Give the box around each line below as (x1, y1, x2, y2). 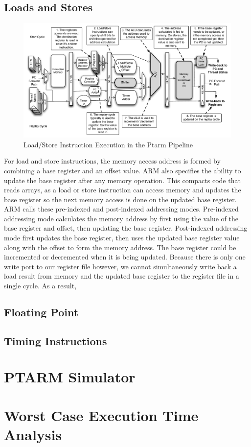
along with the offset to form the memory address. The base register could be (4, 242, 236, 252)
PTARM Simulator (4, 367, 136, 387)
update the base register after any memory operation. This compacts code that (4, 175, 241, 185)
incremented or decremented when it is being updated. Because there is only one (4, 252, 246, 262)
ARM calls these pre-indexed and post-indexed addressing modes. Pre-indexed (4, 204, 239, 214)
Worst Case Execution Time (4, 405, 199, 425)
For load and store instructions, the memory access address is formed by (4, 156, 221, 166)
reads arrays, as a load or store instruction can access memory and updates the (4, 185, 241, 195)
